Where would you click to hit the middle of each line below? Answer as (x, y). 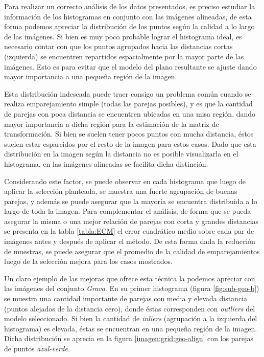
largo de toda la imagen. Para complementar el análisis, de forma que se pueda (128, 211)
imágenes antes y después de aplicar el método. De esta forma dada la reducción (130, 241)
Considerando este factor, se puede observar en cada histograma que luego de (125, 181)
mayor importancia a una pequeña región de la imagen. (91, 76)
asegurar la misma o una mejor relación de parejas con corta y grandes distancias (131, 221)
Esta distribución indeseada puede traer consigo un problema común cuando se (128, 93)
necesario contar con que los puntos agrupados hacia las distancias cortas (118, 46)
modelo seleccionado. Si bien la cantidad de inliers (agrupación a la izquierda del (131, 318)
